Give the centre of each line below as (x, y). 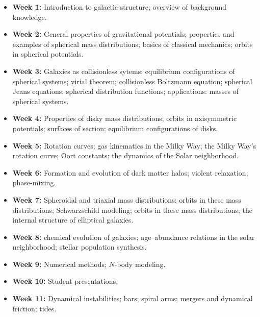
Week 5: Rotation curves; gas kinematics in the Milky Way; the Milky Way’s (134, 145)
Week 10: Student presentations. (65, 281)
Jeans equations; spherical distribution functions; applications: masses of (125, 91)
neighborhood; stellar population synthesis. (80, 247)
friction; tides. (34, 308)
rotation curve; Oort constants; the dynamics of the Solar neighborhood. (126, 155)
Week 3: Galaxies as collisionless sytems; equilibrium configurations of (124, 71)
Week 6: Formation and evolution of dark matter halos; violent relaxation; (130, 172)
